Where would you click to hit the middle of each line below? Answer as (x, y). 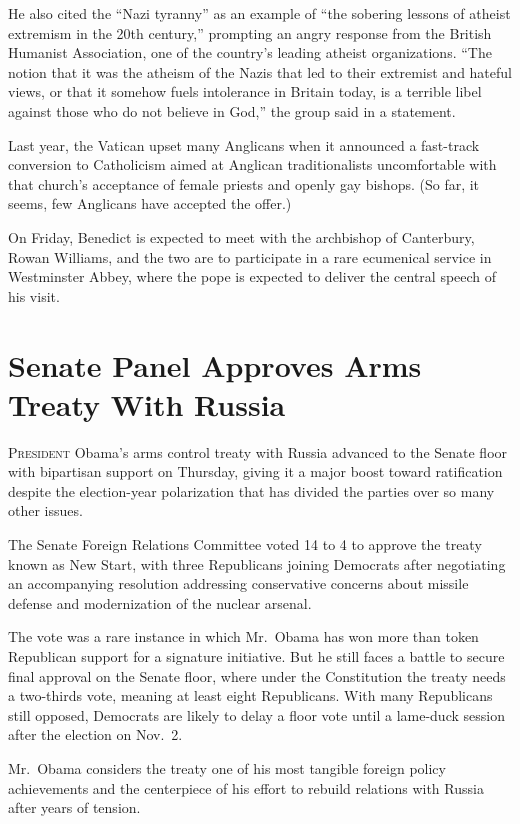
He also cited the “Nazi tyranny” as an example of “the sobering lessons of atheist (259, 13)
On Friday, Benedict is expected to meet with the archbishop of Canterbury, (241, 236)
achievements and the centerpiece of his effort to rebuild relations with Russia (246, 787)
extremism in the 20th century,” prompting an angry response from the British (250, 32)
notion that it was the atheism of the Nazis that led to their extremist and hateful (260, 71)
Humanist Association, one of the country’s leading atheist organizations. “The (250, 52)
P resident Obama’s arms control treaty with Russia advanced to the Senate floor (258, 451)
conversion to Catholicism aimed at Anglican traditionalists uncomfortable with (252, 164)
